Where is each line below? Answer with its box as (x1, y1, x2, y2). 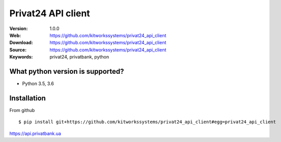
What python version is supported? (9, 67, 124, 76)
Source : (9, 46, 27, 53)
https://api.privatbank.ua (9, 130, 61, 136)
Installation (9, 94, 46, 102)
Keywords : (9, 54, 33, 60)
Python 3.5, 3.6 (22, 80, 54, 87)
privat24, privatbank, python (49, 54, 109, 60)
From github (9, 107, 35, 113)
